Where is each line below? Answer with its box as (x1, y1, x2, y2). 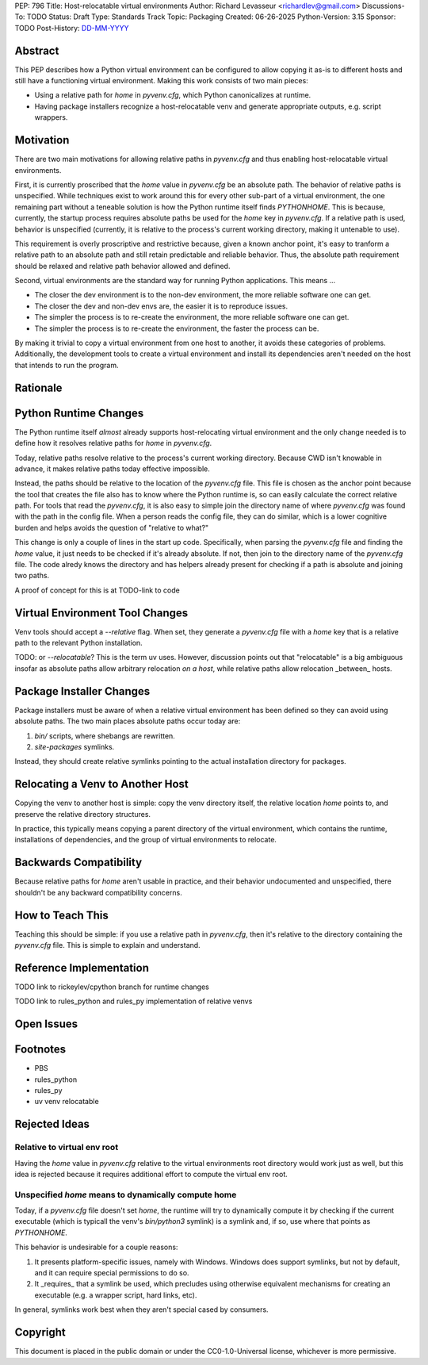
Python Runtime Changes (14, 406, 144, 420)
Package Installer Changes (14, 684, 151, 698)
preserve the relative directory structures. (14, 809, 151, 819)
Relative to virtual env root (14, 1142, 119, 1153)
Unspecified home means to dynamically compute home (14, 1189, 237, 1200)
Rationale (14, 381, 63, 394)
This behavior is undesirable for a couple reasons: (14, 1242, 178, 1252)
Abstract (14, 44, 59, 57)
